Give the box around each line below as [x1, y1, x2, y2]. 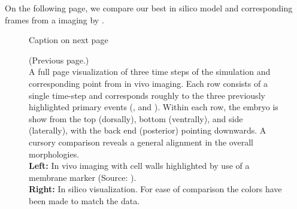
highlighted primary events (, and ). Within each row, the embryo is [29, 101, 278, 113]
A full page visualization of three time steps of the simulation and [29, 65, 271, 78]
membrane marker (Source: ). [29, 171, 137, 183]
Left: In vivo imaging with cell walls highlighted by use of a [29, 159, 250, 172]
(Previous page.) [29, 53, 89, 66]
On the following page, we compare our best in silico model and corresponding [5, 2, 293, 14]
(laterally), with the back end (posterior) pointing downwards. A [29, 124, 266, 137]
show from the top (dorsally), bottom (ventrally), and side [29, 112, 243, 125]
